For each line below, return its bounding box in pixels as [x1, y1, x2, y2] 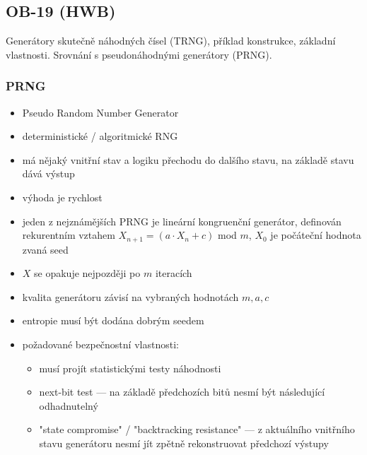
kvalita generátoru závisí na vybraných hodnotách [22, 289, 239, 304]
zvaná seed [22, 242, 69, 256]
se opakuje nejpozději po [34, 266, 141, 280]
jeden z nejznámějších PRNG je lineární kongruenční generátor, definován [22, 213, 342, 228]
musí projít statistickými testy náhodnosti [39, 360, 221, 375]
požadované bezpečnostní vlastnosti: [22, 337, 179, 351]
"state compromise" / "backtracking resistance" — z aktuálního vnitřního [39, 422, 355, 437]
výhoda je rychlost [22, 189, 103, 204]
